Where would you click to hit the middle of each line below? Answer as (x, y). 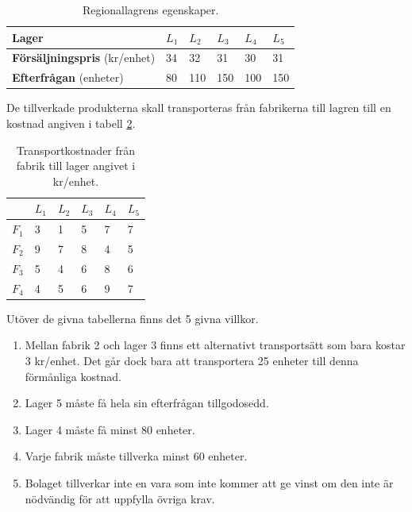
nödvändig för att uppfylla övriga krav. (120, 498)
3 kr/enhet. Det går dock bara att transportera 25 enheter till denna (192, 360)
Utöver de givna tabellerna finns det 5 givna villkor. (133, 318)
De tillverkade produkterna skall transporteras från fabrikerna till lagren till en (199, 108)
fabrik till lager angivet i (76, 166)
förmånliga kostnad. (73, 376)
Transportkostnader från (76, 150)
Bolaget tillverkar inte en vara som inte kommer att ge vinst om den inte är (209, 482)
